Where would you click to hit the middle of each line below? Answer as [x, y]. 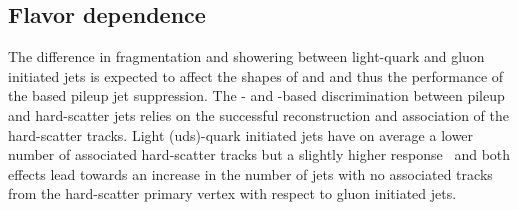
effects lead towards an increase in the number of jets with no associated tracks [250, 173]
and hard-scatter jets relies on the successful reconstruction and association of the [258, 114]
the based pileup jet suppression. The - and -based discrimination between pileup [256, 95]
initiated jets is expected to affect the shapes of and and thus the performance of [256, 75]
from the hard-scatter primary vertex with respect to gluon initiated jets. [232, 193]
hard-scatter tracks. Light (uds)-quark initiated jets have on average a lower [241, 134]
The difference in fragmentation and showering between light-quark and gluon [246, 56]
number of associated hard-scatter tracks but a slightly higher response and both [259, 154]
